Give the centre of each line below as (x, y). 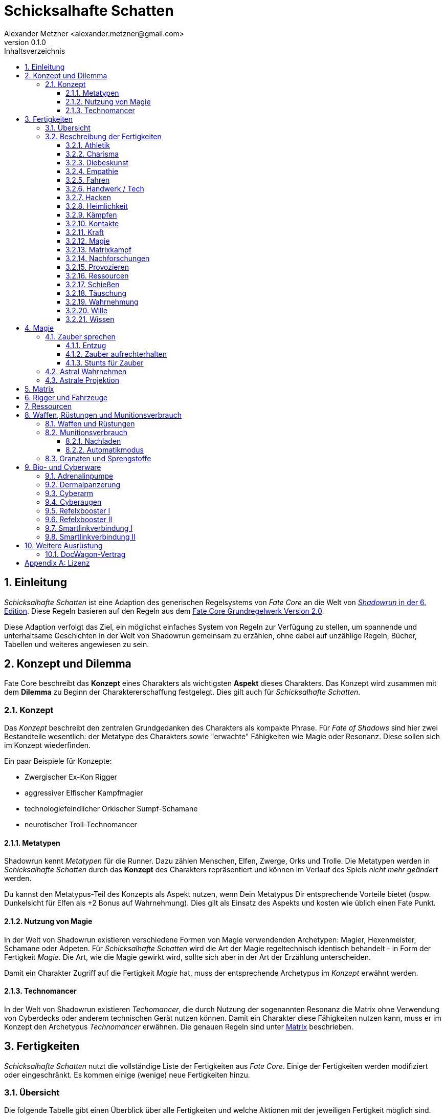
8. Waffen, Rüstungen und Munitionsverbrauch (103, 415)
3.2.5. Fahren (88, 180)
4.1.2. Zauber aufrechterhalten (116, 354)
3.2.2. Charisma (92, 154)
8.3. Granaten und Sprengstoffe (98, 458)
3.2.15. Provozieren (97, 267)
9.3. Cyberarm (69, 493)
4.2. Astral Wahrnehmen (86, 371)
